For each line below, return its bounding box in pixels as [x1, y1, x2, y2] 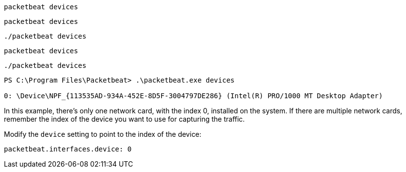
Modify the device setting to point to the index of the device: [4, 130, 202, 138]
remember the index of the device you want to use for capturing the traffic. [4, 115, 245, 123]
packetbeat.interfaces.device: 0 [4, 145, 132, 153]
